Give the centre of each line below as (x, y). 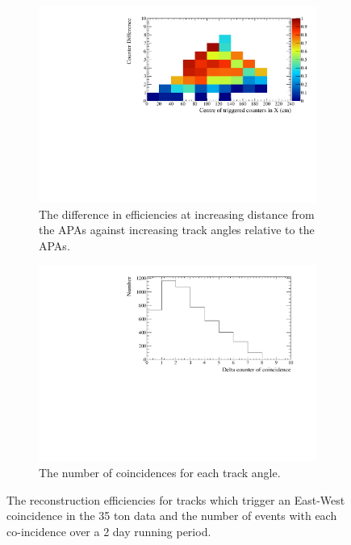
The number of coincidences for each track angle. (160, 473)
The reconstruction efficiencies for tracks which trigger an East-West (176, 499)
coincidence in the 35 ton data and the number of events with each (172, 516)
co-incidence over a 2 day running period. (109, 531)
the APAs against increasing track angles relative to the (177, 230)
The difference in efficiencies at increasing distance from (177, 214)
